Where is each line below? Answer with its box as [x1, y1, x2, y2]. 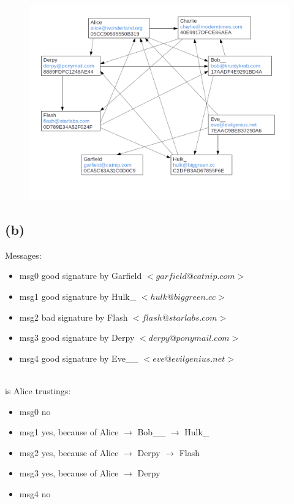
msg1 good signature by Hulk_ [19, 289, 137, 302]
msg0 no [19, 405, 51, 418]
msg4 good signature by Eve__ [19, 351, 138, 364]
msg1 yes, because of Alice [19, 426, 119, 438]
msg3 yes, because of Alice [19, 467, 119, 479]
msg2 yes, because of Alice [19, 446, 119, 459]
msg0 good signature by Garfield [19, 269, 142, 282]
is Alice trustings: [5, 384, 71, 397]
